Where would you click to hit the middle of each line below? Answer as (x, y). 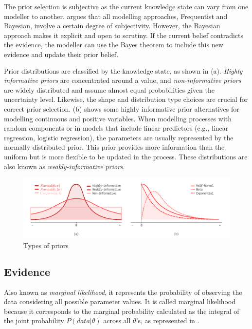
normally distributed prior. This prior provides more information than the (114, 147)
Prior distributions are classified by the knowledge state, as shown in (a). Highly (123, 70)
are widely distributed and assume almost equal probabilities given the (109, 89)
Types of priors (46, 245)
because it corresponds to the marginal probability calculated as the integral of (122, 311)
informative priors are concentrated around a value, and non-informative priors (123, 80)
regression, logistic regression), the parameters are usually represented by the (119, 137)
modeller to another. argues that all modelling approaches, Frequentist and (116, 16)
